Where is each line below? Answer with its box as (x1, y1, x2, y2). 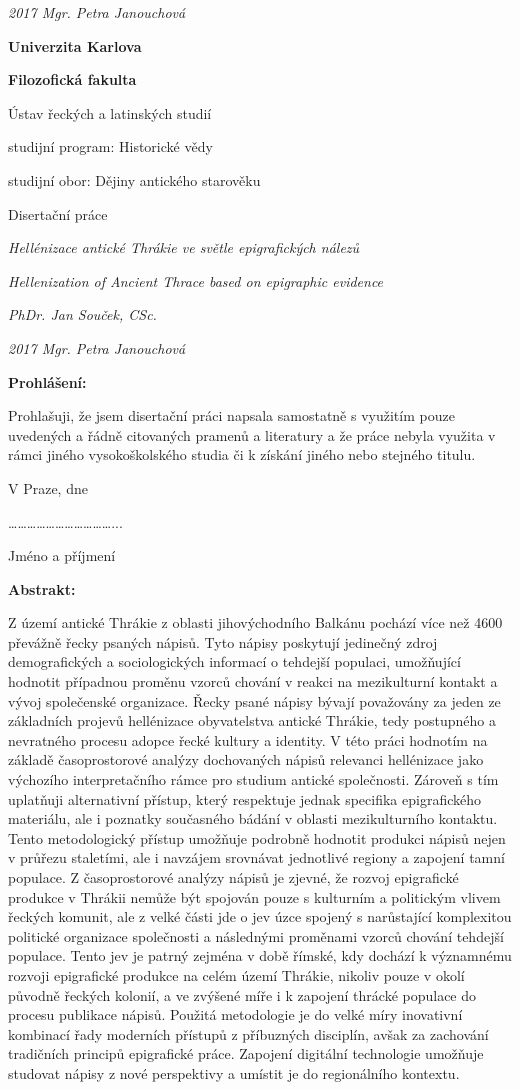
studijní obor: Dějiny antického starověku (8, 169, 261, 190)
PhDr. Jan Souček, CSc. (8, 304, 157, 325)
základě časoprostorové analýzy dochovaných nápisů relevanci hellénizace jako (8, 749, 484, 770)
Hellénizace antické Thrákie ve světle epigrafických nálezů (8, 237, 360, 258)
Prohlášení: (8, 371, 87, 392)
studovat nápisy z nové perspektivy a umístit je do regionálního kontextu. (8, 1062, 460, 1083)
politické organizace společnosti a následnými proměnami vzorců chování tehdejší (8, 925, 504, 946)
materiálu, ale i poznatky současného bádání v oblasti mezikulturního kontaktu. (8, 808, 498, 829)
